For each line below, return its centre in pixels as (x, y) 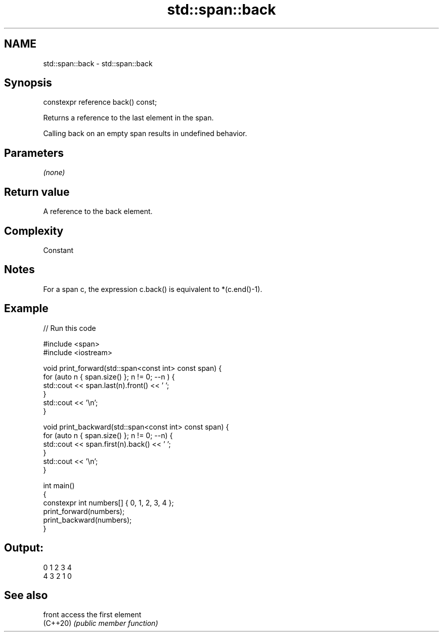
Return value (37, 192)
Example (26, 309)
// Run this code (70, 328)
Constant (58, 250)
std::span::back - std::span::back (98, 63)
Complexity (34, 231)
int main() (59, 485)
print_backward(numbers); (87, 520)
